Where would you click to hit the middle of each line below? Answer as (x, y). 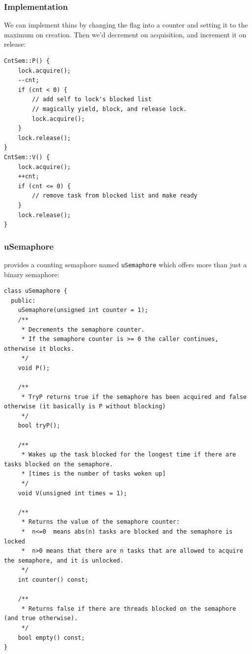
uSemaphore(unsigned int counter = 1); (83, 310)
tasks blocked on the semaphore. (58, 464)
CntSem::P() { (27, 61)
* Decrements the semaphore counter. (83, 329)
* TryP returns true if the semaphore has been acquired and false (134, 397)
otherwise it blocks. (39, 349)
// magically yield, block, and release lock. (110, 109)
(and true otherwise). (41, 618)
